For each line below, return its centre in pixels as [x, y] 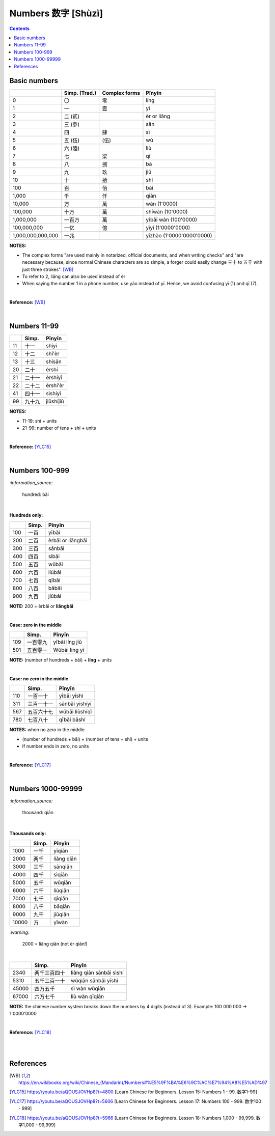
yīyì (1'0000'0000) [168, 228]
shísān [54, 362]
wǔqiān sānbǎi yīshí [94, 980]
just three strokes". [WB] [48, 269]
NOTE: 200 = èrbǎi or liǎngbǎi [42, 606]
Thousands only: [28, 834]
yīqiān [61, 850]
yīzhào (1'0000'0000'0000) [179, 236]
